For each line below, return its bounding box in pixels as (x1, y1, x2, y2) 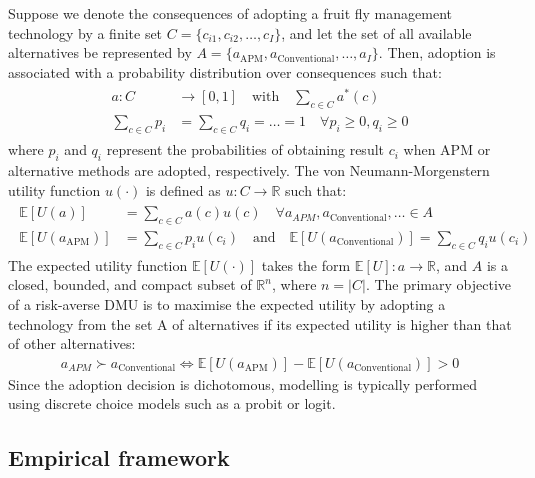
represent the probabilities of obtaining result (106, 139, 385, 160)
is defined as (145, 179, 221, 200)
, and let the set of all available (281, 22, 472, 43)
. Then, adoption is (378, 42, 496, 63)
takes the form (261, 254, 351, 275)
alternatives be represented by (8, 42, 192, 63)
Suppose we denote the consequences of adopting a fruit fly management (8, 3, 452, 23)
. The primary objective (365, 274, 512, 295)
